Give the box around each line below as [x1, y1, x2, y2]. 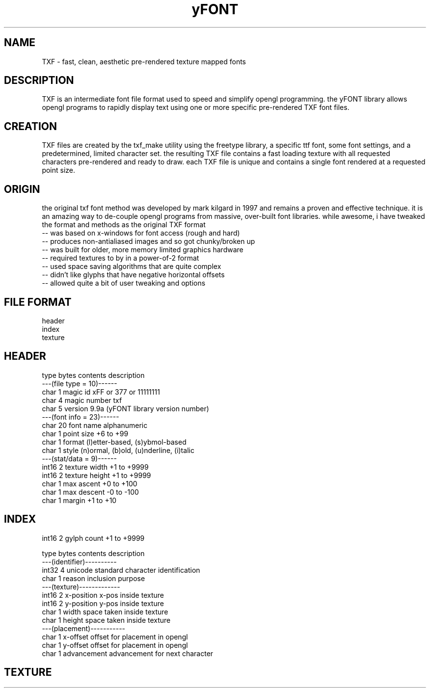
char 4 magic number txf [42, 396, 122, 404]
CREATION [4, 120, 57, 133]
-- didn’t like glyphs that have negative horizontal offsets [42, 270, 225, 279]
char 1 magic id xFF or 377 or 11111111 [42, 387, 160, 396]
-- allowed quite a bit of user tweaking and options [42, 279, 206, 288]
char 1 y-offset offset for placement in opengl [42, 640, 188, 649]
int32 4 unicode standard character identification [42, 565, 200, 574]
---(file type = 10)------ [42, 379, 117, 388]
